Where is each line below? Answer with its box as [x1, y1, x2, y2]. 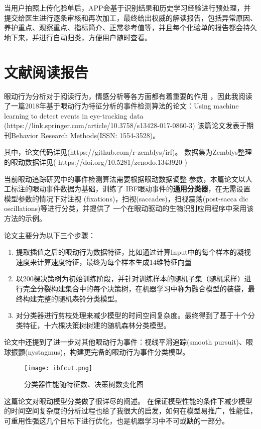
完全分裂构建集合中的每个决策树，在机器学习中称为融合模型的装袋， [23, 283, 248, 293]
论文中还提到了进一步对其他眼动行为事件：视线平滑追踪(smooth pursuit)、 [4, 337, 246, 347]
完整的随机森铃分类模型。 [37, 293, 121, 303]
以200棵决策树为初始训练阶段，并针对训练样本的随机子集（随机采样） [16, 273, 244, 284]
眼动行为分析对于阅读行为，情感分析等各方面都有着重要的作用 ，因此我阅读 [4, 90, 252, 101]
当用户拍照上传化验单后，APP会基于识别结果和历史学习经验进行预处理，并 [4, 3, 251, 13]
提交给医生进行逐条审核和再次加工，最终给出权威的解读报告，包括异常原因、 [4, 12, 257, 23]
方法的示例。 [4, 213, 46, 224]
